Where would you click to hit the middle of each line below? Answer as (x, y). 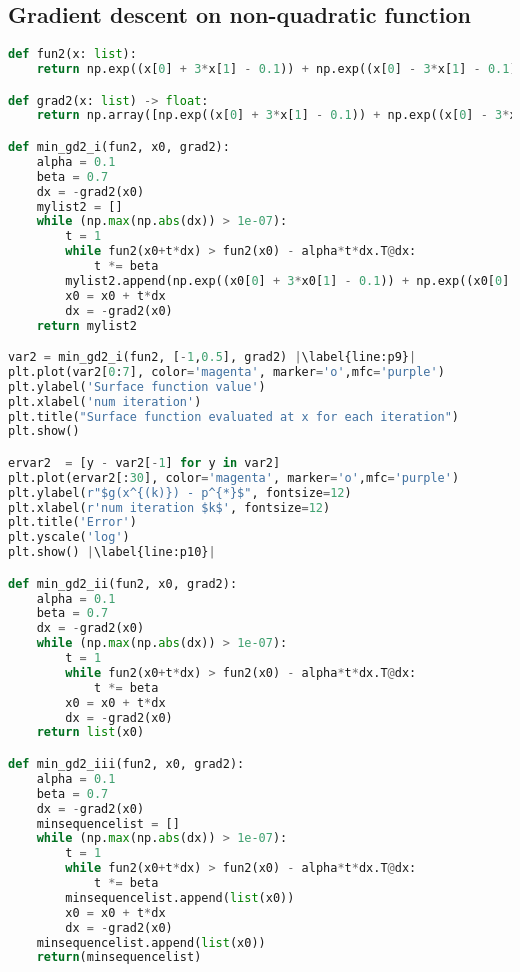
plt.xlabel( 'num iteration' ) (105, 401)
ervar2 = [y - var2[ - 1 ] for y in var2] (144, 462)
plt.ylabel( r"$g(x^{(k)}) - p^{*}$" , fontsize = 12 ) (180, 492)
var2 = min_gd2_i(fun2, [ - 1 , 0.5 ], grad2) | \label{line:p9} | (212, 357)
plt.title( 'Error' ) (72, 522)
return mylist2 (86, 325)
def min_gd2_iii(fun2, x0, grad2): (126, 764)
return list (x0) (90, 732)
